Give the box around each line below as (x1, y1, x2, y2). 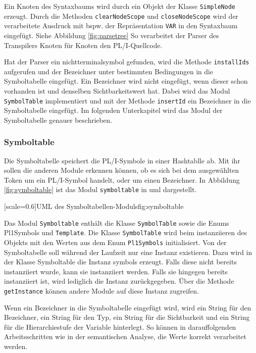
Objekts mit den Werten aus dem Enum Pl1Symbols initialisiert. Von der (4, 237, 227, 247)
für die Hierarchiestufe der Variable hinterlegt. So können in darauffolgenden (4, 321, 236, 332)
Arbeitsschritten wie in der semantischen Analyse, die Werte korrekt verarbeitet (4, 331, 247, 342)
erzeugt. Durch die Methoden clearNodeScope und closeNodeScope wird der (4, 10, 239, 21)
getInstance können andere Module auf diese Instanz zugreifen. (4, 286, 199, 296)
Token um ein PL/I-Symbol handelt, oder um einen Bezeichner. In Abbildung (4, 174, 240, 185)
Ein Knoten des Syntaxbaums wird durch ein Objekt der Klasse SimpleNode (4, 1, 235, 11)
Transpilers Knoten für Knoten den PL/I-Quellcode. (4, 40, 162, 50)
